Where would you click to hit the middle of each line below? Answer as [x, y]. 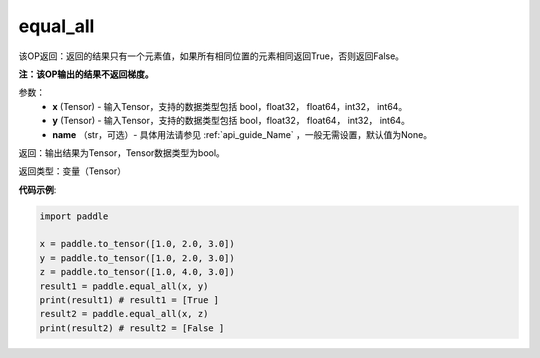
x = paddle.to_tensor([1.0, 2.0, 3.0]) [137, 244]
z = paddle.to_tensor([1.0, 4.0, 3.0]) [137, 272]
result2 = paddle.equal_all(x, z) [124, 314]
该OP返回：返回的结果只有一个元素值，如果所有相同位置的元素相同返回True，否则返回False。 [211, 56]
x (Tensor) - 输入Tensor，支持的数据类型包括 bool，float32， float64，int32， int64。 [230, 106]
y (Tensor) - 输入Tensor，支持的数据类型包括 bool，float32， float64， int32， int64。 [231, 121]
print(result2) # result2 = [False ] [132, 328]
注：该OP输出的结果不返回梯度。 [86, 74]
